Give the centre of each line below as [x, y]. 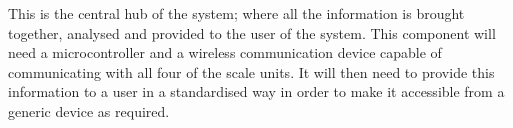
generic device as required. [89, 110]
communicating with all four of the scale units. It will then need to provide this [251, 71]
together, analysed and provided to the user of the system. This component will [252, 32]
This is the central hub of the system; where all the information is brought [236, 13]
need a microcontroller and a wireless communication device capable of [225, 52]
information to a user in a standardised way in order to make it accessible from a [256, 91]
